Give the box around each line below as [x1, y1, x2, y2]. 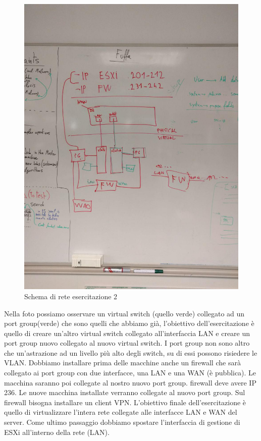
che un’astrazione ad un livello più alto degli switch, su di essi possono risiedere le [4, 347, 257, 358]
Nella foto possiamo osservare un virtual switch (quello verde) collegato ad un [4, 308, 245, 318]
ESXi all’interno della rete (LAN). [4, 426, 110, 437]
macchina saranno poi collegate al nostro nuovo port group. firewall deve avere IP [4, 377, 256, 388]
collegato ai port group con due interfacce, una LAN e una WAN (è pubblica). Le [4, 367, 256, 378]
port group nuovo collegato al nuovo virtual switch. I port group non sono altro [4, 338, 250, 348]
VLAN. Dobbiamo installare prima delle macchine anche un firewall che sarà [4, 357, 241, 368]
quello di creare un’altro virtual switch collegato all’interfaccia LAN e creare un [4, 327, 250, 338]
